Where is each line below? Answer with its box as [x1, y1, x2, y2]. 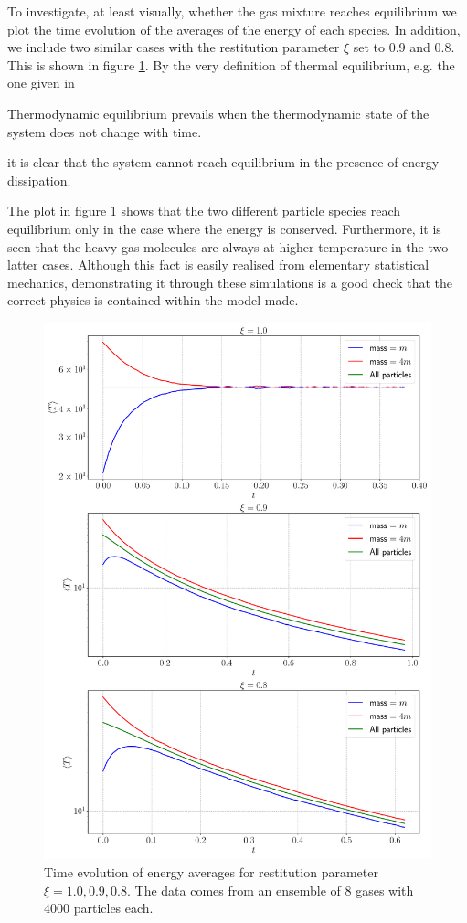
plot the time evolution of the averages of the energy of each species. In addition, [7, 19, 461, 38]
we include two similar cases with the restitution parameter [7, 37, 340, 57]
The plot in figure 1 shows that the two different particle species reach [7, 201, 401, 220]
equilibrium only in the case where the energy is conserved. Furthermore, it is [7, 218, 441, 238]
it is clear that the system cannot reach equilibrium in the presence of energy [7, 153, 440, 172]
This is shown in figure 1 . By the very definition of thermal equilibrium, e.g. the [7, 55, 455, 74]
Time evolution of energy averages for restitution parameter [44, 863, 378, 882]
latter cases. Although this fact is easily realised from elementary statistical [7, 255, 430, 274]
